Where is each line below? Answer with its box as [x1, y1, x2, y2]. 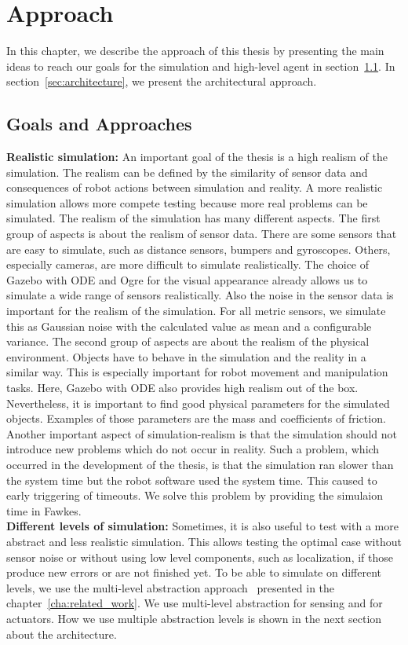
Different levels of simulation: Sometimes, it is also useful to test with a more [6, 518, 399, 534]
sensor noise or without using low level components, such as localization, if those [6, 548, 393, 565]
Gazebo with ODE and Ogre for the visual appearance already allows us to [6, 271, 368, 288]
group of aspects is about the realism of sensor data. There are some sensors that [6, 225, 397, 242]
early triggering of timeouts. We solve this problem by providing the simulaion [6, 487, 384, 504]
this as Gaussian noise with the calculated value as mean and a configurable [6, 317, 372, 334]
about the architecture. [6, 625, 117, 642]
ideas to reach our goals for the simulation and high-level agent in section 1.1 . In [6, 57, 395, 74]
